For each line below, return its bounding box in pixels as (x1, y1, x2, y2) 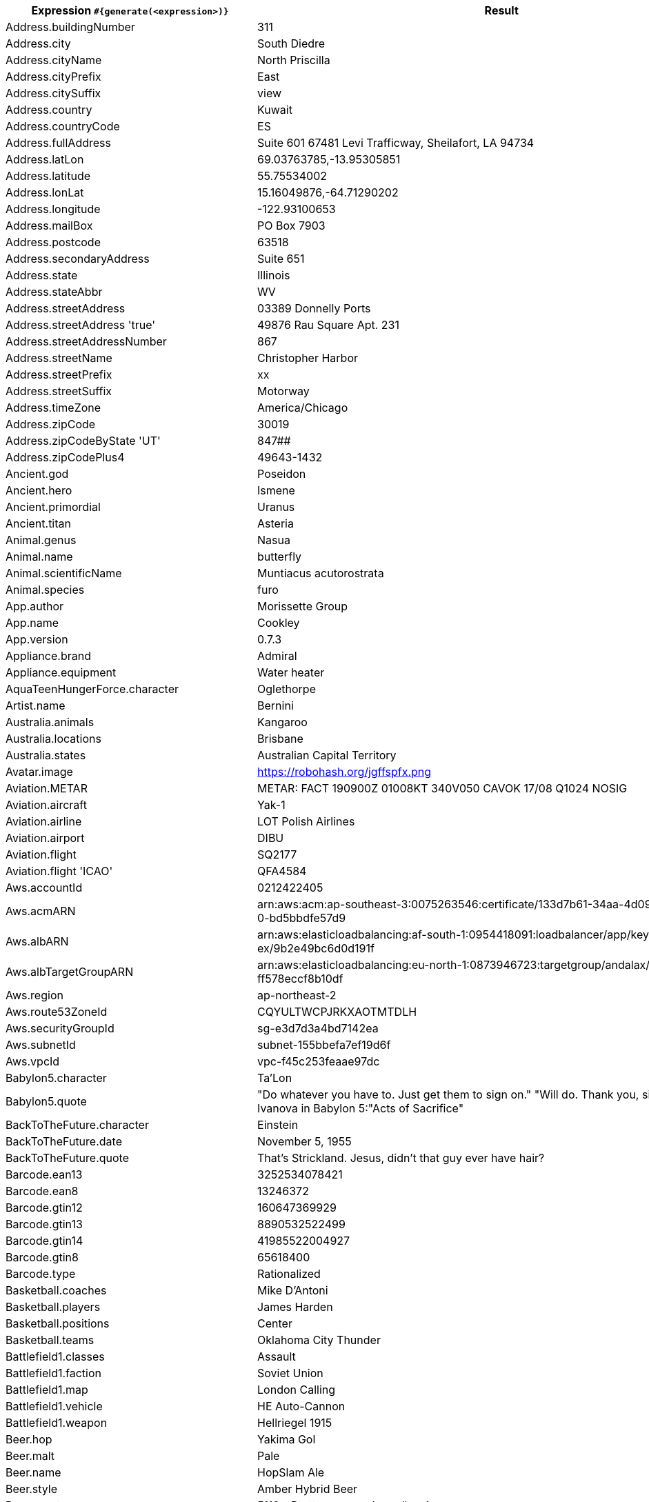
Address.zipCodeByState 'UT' (6, 434, 161, 448)
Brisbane (257, 732, 303, 745)
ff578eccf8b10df (257, 972, 343, 985)
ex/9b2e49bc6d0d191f (257, 941, 375, 955)
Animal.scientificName (6, 566, 122, 580)
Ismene (257, 483, 295, 497)
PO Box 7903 (257, 219, 326, 232)
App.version (6, 632, 68, 646)
